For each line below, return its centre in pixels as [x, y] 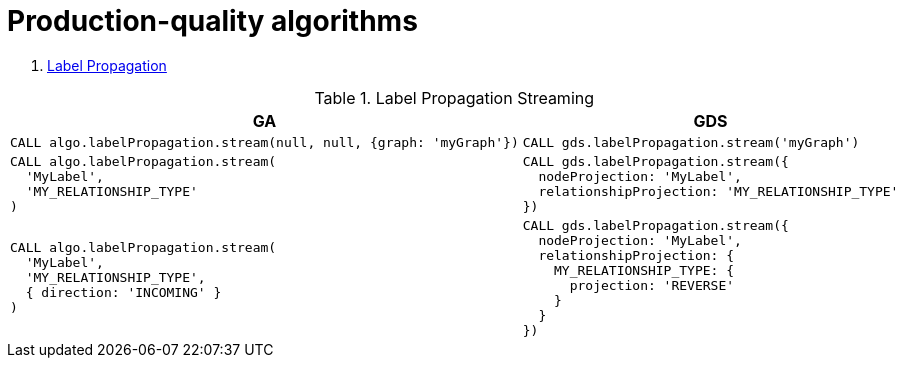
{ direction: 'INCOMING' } [123, 293]
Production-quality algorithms [212, 21]
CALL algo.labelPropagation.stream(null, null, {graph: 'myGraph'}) [264, 142]
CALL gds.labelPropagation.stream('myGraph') [691, 142]
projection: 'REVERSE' [652, 285]
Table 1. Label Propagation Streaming [454, 97]
